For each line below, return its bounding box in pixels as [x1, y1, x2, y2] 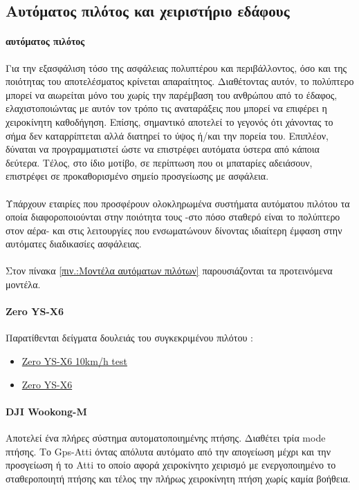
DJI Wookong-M [6, 404, 87, 418]
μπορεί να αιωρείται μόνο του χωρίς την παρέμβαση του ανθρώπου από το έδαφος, [6, 87, 338, 102]
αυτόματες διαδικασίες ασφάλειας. [6, 236, 142, 251]
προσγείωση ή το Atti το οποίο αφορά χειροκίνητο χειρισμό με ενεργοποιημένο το [6, 458, 336, 472]
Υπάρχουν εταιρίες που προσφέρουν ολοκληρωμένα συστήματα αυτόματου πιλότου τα [6, 196, 350, 210]
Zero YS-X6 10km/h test [21, 354, 127, 368]
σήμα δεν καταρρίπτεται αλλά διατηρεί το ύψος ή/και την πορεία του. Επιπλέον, [6, 128, 329, 142]
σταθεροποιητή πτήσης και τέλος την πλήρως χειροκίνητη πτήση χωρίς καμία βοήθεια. [6, 471, 351, 485]
